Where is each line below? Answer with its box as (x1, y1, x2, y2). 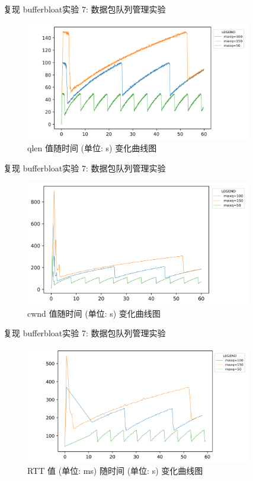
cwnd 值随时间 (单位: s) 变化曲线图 (27, 307, 161, 319)
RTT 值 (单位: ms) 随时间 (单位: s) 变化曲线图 (27, 464, 203, 477)
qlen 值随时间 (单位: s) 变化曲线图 (27, 142, 157, 154)
